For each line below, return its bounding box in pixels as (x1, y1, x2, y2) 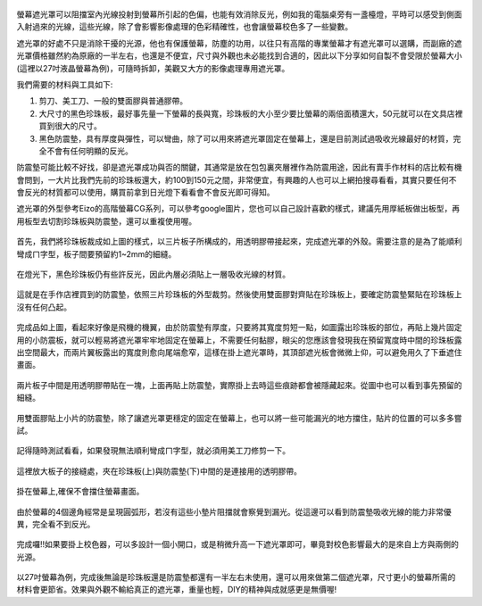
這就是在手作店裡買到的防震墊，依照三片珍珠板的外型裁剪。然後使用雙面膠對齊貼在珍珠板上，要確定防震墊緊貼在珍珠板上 (16, 289, 462, 300)
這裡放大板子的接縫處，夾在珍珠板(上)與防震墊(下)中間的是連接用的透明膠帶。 (16, 465, 303, 477)
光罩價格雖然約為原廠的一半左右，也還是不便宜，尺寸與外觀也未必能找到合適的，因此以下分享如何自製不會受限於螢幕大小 (16, 50, 462, 62)
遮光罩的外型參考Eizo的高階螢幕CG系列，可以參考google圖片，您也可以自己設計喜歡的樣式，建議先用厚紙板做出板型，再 (16, 203, 460, 214)
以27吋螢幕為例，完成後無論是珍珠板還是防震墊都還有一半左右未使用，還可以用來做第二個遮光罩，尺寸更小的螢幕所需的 (16, 572, 456, 583)
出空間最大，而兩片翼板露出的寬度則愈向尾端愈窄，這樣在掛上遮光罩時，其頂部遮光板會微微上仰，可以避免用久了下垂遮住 (16, 346, 462, 357)
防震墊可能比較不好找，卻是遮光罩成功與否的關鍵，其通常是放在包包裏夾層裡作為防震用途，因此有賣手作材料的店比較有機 (16, 162, 462, 173)
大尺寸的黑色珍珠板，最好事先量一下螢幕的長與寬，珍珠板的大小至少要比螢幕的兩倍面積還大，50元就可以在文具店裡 (38, 108, 463, 119)
